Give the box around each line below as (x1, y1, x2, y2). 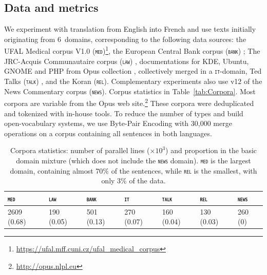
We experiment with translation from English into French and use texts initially (4, 24, 256, 34)
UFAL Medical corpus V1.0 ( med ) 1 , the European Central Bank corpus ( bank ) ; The (4, 44, 260, 56)
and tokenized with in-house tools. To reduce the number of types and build (4, 108, 243, 118)
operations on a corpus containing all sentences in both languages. (4, 128, 212, 138)
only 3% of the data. (101, 175, 166, 186)
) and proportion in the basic (165, 145, 257, 156)
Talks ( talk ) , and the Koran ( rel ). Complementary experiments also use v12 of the (4, 76, 262, 87)
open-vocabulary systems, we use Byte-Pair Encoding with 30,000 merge (4, 118, 232, 129)
